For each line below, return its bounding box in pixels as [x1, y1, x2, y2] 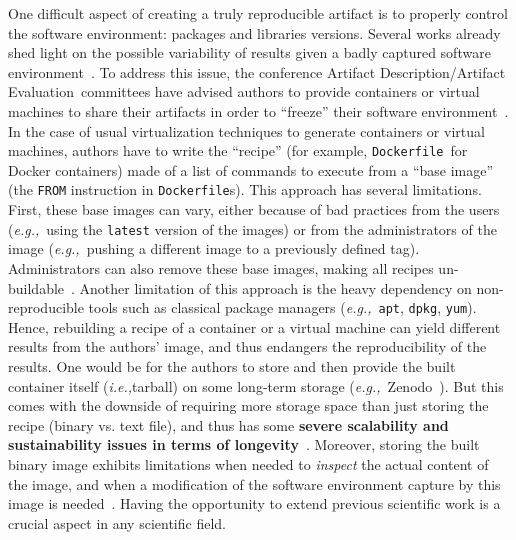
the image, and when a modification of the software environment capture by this [8, 473, 501, 494]
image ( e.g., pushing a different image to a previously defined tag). [8, 238, 420, 259]
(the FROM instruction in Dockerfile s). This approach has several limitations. [8, 179, 482, 200]
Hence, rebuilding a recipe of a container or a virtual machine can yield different [8, 316, 501, 337]
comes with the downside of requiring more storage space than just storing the [8, 395, 489, 416]
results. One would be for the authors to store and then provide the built [8, 355, 456, 376]
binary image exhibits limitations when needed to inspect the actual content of [8, 453, 489, 474]
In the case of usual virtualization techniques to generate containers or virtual [8, 120, 485, 141]
